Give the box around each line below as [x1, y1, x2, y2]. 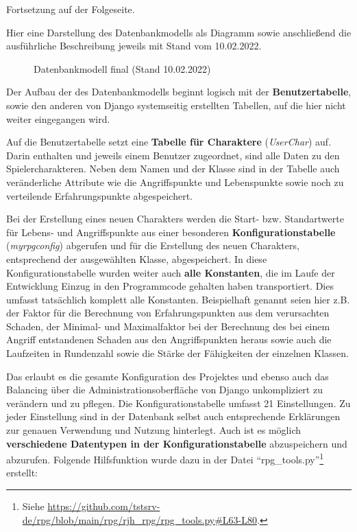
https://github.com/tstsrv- [47, 499, 160, 513]
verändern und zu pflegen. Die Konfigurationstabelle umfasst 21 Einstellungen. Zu [6, 395, 351, 410]
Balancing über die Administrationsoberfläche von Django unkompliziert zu [6, 382, 323, 397]
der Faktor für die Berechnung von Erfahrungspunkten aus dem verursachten [6, 305, 330, 320]
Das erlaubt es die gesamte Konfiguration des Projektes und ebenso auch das [6, 369, 329, 383]
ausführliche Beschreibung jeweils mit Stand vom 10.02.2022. [6, 38, 262, 53]
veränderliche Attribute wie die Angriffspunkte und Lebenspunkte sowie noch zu [6, 174, 344, 189]
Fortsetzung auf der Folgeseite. [6, 2, 135, 16]
